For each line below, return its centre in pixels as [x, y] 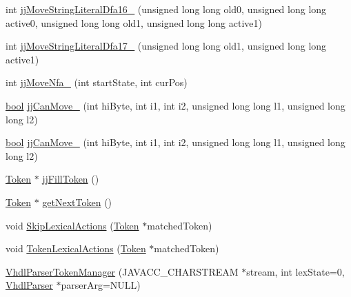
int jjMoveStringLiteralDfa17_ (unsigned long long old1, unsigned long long [166, 46]
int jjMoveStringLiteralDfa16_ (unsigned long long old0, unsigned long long [166, 9]
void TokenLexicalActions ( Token [76, 248]
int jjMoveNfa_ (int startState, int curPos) [97, 82]
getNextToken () [77, 202]
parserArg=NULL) [101, 285]
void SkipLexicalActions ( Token [72, 225]
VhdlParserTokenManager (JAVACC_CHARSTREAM [122, 271]
